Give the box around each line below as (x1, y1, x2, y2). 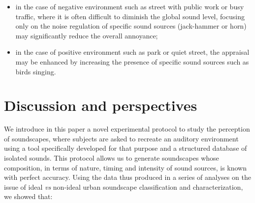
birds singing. (15, 66, 56, 76)
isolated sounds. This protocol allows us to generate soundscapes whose (4, 153, 219, 163)
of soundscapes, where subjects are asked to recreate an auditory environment (4, 133, 239, 143)
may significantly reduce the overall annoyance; (15, 30, 158, 40)
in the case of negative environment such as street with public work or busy (15, 1, 244, 11)
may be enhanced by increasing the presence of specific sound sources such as (15, 56, 249, 67)
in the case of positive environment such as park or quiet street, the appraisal (15, 47, 250, 57)
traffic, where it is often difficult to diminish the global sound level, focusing (15, 11, 245, 21)
